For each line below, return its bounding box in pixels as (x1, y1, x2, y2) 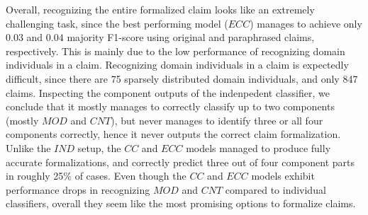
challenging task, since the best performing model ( (6, 16, 228, 30)
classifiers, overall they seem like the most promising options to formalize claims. (6, 196, 356, 211)
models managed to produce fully (186, 140, 331, 155)
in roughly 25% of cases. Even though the (6, 168, 186, 183)
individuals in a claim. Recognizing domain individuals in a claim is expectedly (6, 57, 349, 72)
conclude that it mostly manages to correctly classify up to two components (6, 99, 335, 114)
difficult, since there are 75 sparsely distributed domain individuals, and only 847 (6, 71, 358, 86)
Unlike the (6, 140, 51, 155)
